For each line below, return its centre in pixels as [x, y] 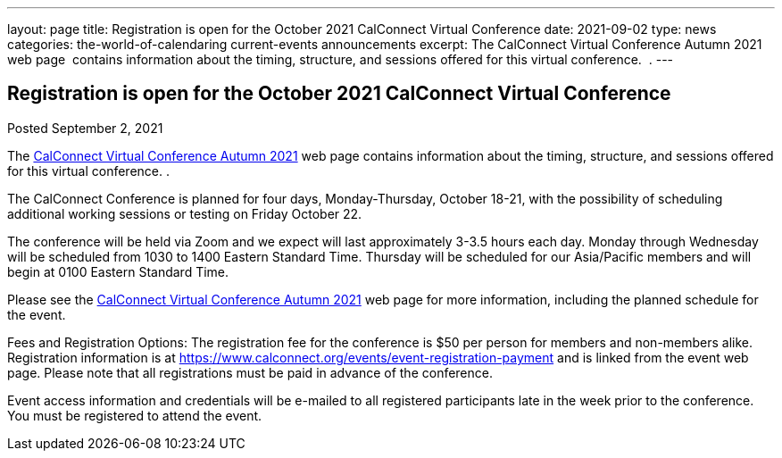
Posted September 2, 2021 [85, 128]
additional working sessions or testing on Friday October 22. [185, 213]
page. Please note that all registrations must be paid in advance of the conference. [250, 372]
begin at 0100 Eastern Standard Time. [118, 271]
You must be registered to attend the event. [135, 415]
